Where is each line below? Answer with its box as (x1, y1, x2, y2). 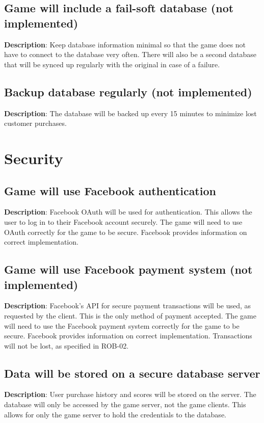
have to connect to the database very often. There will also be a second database (4, 49, 256, 60)
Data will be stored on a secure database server (4, 365, 260, 381)
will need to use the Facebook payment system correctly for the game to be (4, 320, 240, 331)
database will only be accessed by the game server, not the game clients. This (4, 399, 246, 410)
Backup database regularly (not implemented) (4, 84, 252, 99)
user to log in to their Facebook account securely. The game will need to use (4, 216, 243, 227)
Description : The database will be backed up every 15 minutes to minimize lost (4, 108, 257, 118)
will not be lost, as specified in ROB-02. (4, 340, 129, 351)
